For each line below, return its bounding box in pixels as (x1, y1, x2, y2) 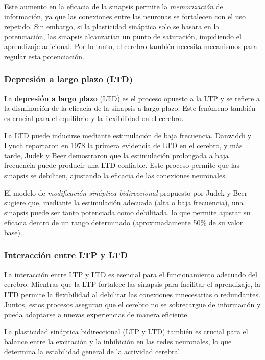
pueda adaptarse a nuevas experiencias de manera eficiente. (4, 309, 189, 320)
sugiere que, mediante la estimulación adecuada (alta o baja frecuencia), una (4, 197, 244, 208)
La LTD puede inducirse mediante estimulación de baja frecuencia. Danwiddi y (4, 130, 252, 140)
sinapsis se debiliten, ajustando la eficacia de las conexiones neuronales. (4, 170, 227, 180)
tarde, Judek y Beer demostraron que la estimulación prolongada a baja (4, 150, 229, 160)
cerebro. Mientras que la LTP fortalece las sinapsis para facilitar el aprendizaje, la (4, 279, 260, 290)
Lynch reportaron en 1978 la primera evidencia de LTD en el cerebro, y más (4, 140, 243, 151)
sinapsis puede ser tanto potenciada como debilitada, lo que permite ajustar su (4, 207, 251, 218)
